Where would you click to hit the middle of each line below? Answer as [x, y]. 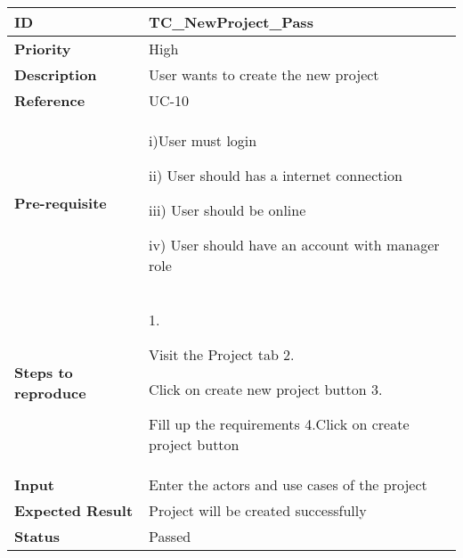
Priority [43, 49]
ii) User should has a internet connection [276, 175]
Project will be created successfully [258, 510]
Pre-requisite [61, 203]
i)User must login [203, 140]
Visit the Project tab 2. [222, 354]
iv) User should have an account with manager [294, 245]
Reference [50, 100]
